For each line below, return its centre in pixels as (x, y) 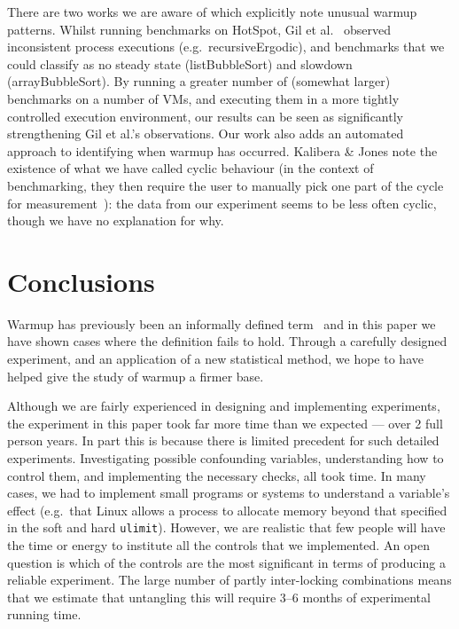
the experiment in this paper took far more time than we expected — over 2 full (225, 423)
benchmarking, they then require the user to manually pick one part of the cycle (226, 185)
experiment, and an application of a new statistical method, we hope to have (215, 359)
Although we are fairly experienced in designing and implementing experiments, (224, 406)
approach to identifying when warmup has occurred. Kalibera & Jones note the (222, 150)
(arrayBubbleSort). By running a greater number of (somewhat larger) (199, 81)
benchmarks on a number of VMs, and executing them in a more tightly (203, 98)
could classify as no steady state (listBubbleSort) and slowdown (180, 63)
